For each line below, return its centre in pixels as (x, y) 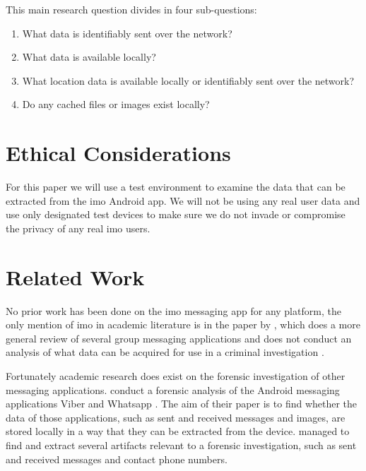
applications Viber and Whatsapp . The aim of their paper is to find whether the (182, 404)
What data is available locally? (89, 57)
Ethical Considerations (118, 153)
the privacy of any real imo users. (78, 228)
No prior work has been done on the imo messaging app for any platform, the (173, 310)
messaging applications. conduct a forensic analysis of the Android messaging (173, 389)
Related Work (75, 276)
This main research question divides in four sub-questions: (131, 9)
